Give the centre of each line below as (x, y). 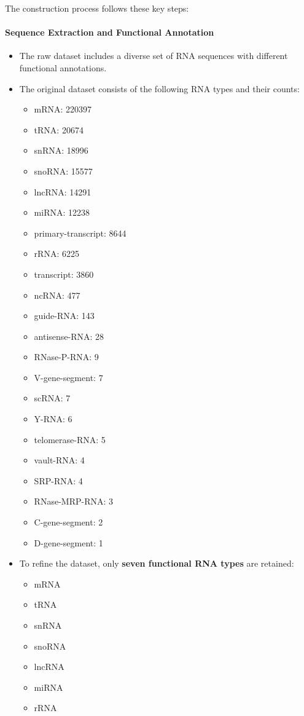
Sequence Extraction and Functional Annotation (110, 32)
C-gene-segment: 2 (68, 522)
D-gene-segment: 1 (68, 542)
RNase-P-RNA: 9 (66, 357)
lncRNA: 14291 (63, 191)
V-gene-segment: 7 (68, 377)
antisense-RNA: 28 (69, 336)
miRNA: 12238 (62, 212)
